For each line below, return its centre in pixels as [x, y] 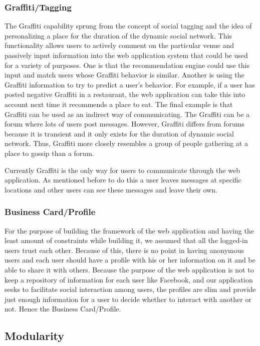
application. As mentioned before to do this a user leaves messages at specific [123, 180]
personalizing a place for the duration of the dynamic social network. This [118, 35]
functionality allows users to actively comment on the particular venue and [119, 45]
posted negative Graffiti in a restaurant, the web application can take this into [125, 94]
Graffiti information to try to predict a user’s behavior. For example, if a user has [130, 84]
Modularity [35, 336]
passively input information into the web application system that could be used [126, 55]
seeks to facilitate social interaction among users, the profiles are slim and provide [130, 289]
